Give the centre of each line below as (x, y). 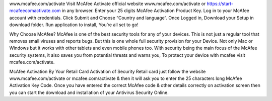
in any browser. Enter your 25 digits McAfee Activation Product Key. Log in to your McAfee (155, 11)
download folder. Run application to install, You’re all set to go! (74, 25)
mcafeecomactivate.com (35, 11)
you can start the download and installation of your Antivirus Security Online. (89, 92)
